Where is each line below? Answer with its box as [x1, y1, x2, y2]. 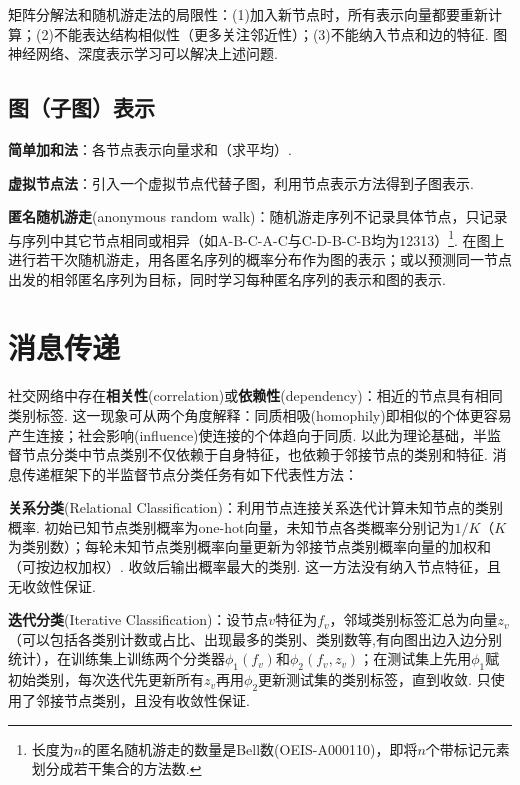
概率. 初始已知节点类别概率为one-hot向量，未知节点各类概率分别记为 [8, 516, 455, 537]
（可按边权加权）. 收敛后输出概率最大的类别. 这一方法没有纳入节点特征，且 [8, 556, 502, 577]
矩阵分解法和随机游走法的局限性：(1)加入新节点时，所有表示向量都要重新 [8, 4, 488, 24]
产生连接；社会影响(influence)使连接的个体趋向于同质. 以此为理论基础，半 [8, 424, 488, 445]
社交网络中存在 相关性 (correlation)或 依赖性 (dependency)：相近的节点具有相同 [8, 385, 503, 406]
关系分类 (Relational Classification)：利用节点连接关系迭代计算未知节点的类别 [8, 497, 504, 518]
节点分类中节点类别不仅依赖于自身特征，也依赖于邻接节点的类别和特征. [21, 444, 488, 465]
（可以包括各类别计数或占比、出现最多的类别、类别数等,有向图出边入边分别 [8, 628, 502, 649]
